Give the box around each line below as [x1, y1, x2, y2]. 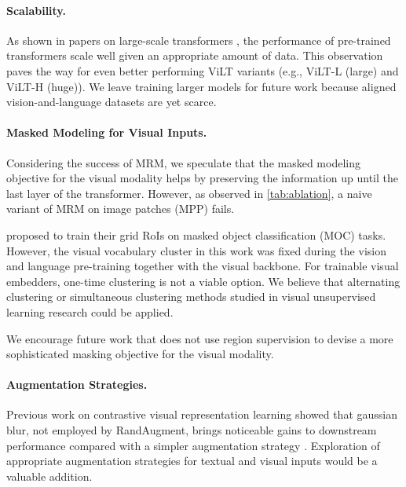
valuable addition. [6, 467, 93, 484]
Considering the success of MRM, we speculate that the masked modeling [6, 154, 360, 170]
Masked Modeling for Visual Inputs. [6, 124, 207, 141]
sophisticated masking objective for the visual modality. [6, 346, 274, 362]
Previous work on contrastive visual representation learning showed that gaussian [6, 406, 397, 423]
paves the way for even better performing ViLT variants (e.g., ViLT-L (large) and [6, 62, 399, 79]
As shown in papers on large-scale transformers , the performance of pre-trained [6, 31, 391, 48]
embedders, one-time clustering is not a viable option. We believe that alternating [6, 273, 401, 289]
